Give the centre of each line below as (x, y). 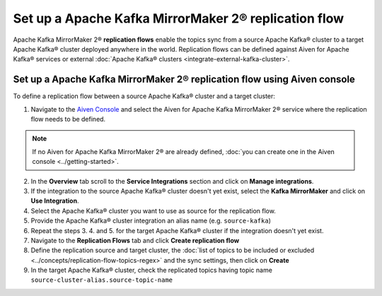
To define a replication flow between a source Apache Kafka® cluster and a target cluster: (144, 96)
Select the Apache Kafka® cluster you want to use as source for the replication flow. (153, 211)
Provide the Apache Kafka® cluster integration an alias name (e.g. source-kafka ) (151, 221)
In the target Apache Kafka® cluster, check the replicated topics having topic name (151, 270)
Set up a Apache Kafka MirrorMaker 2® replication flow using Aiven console (184, 79)
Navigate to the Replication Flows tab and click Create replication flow (135, 240)
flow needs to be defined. (68, 119)
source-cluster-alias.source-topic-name (102, 280)
